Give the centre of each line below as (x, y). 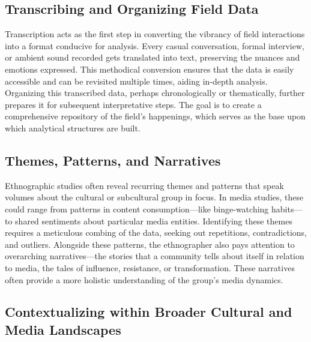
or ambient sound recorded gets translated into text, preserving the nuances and (152, 57)
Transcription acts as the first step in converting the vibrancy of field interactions (155, 34)
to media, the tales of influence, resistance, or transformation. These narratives (150, 267)
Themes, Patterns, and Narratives (113, 160)
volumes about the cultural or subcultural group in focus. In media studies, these (154, 197)
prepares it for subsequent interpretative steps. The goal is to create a (133, 104)
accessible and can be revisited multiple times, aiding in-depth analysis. (136, 81)
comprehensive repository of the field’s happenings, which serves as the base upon (155, 116)
